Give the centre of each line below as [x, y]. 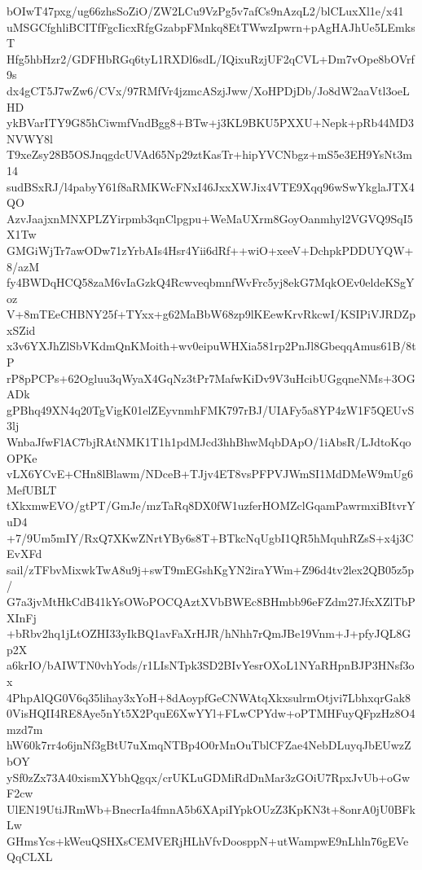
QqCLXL [30, 857]
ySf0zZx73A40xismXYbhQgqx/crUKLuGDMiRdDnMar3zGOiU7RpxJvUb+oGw [209, 777]
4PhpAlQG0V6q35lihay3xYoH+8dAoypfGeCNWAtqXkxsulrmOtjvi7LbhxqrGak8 [209, 697]
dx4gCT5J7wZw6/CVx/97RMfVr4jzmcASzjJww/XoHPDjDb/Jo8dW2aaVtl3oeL [208, 90]
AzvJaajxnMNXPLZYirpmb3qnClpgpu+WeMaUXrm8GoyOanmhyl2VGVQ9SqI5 [210, 218]
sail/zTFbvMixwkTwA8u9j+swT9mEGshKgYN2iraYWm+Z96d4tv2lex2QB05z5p [210, 569]
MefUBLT [32, 489]
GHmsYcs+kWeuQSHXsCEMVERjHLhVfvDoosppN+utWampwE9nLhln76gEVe [208, 840]
